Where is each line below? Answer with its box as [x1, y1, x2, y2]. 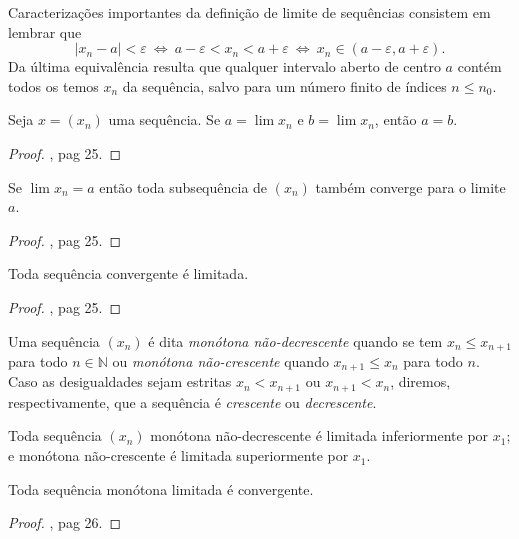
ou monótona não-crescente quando [112, 350, 329, 371]
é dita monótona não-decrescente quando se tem [148, 330, 443, 351]
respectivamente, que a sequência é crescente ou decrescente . [8, 391, 377, 412]
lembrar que [8, 21, 82, 42]
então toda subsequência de [99, 176, 268, 197]
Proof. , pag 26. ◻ [8, 512, 122, 533]
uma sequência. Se [108, 109, 221, 130]
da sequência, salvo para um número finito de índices [122, 75, 447, 96]
